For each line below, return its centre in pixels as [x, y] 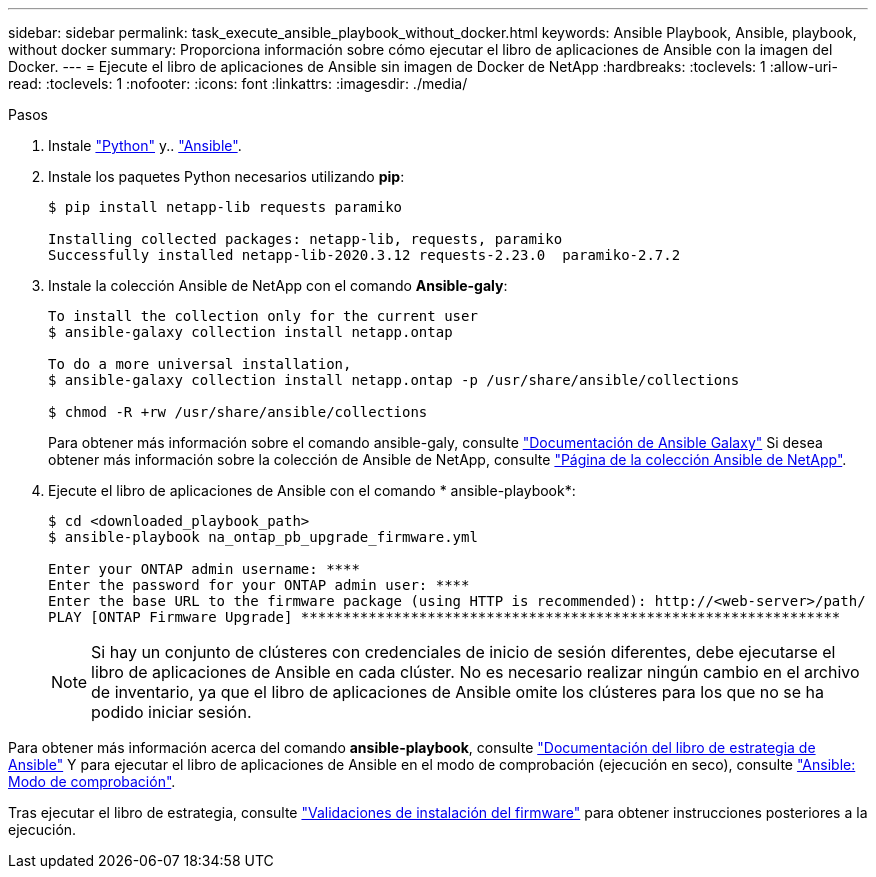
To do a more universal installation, [200, 364]
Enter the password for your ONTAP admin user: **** [259, 585]
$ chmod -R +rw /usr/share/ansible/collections [238, 412]
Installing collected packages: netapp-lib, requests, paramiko [305, 239]
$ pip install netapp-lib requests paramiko [225, 207]
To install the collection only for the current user [263, 316]
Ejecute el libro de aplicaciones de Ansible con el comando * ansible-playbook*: [312, 490]
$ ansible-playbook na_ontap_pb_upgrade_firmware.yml [263, 537]
